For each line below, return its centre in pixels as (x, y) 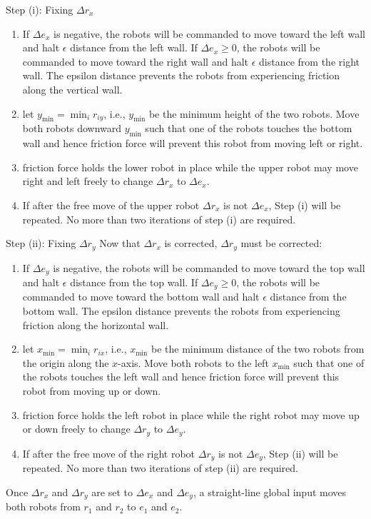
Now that (120, 243)
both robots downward (72, 128)
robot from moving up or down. (92, 391)
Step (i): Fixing (40, 9)
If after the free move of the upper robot (111, 205)
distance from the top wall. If (134, 282)
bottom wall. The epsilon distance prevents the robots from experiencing (181, 311)
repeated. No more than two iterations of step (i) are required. (159, 219)
